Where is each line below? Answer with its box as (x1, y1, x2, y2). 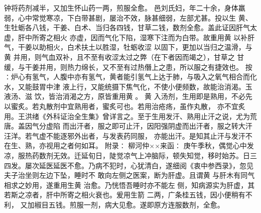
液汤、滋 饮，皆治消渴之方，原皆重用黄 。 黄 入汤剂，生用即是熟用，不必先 (4, 91, 252, 101)
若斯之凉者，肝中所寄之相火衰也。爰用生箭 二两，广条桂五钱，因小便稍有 (4, 189, 245, 200)
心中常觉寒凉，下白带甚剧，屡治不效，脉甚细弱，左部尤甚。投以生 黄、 (18, 12, 252, 23)
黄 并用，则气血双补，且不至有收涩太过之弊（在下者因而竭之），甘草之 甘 (4, 51, 244, 62)
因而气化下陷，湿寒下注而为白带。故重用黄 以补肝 (90, 32, 255, 42)
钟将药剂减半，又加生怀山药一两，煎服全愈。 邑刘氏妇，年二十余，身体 (4, 3, 238, 13)
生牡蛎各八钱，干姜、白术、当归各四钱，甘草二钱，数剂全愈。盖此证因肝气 (4, 22, 250, 33)
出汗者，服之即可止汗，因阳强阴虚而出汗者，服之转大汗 (69, 121, 252, 131)
